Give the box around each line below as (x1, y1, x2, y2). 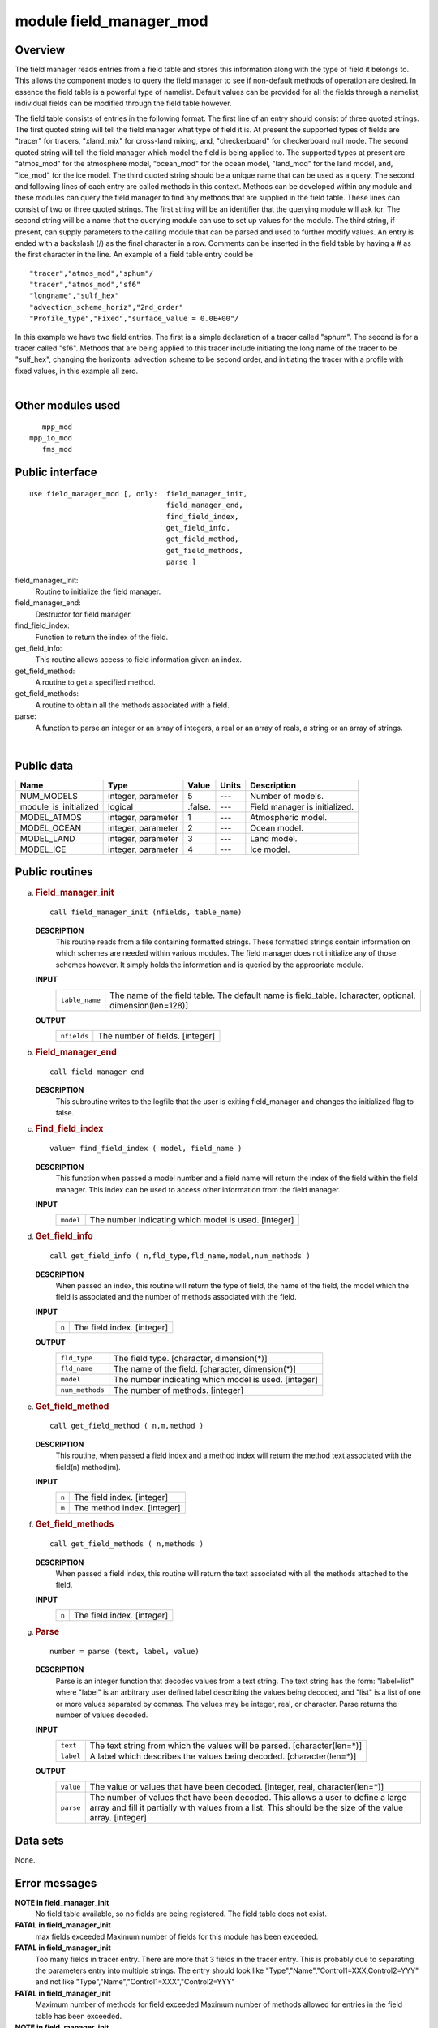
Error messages (15, 1876, 97, 1890)
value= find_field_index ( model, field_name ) (49, 1144, 243, 1154)
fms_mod (41, 445, 73, 454)
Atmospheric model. (250, 811, 328, 823)
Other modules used (15, 398, 121, 413)
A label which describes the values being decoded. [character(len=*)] (89, 1751, 357, 1762)
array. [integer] (89, 1812, 148, 1824)
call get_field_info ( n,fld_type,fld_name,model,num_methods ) (49, 1252, 311, 1261)
